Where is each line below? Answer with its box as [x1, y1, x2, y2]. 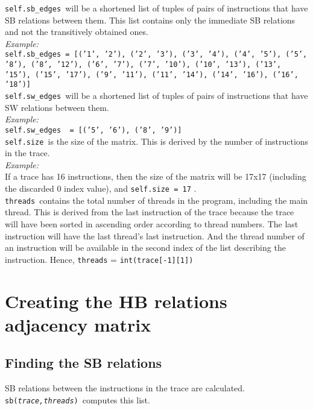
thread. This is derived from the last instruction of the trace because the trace [5, 206, 294, 218]
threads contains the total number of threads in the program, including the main [5, 194, 308, 206]
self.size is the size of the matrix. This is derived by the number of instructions [5, 134, 309, 147]
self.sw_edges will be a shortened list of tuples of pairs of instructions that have [5, 89, 308, 102]
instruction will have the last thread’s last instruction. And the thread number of [5, 229, 305, 242]
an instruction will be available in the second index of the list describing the [5, 241, 286, 254]
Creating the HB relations [5, 288, 227, 313]
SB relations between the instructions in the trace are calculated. [5, 382, 245, 394]
